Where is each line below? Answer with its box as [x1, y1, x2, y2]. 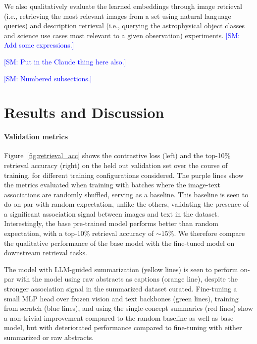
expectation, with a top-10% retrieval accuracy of [4, 228, 154, 238]
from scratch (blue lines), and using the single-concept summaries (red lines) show [4, 303, 253, 313]
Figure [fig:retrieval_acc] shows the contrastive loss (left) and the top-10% [4, 150, 231, 161]
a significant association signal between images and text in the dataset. [4, 208, 219, 219]
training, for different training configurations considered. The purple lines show [4, 170, 244, 180]
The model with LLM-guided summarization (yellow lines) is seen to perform [4, 264, 238, 274]
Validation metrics [4, 131, 68, 142]
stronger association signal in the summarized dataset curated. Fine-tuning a [4, 284, 237, 294]
